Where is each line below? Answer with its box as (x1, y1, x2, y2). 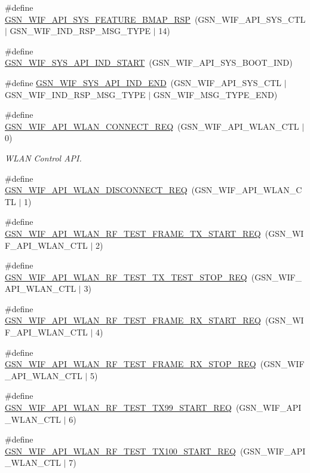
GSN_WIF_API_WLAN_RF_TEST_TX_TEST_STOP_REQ (5, 270, 247, 283)
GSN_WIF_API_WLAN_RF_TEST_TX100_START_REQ (5, 444, 236, 457)
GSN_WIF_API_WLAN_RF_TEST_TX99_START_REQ (5, 401, 232, 414)
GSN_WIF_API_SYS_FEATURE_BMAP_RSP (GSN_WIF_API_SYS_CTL (5, 13, 306, 25)
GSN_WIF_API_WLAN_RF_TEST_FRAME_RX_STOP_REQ (5, 358, 256, 370)
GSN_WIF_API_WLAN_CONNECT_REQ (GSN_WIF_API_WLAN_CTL (5, 120, 299, 132)
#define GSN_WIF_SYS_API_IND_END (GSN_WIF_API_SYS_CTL (5, 76, 282, 89)
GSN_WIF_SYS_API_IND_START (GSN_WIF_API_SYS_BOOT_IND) (5, 56, 293, 69)
